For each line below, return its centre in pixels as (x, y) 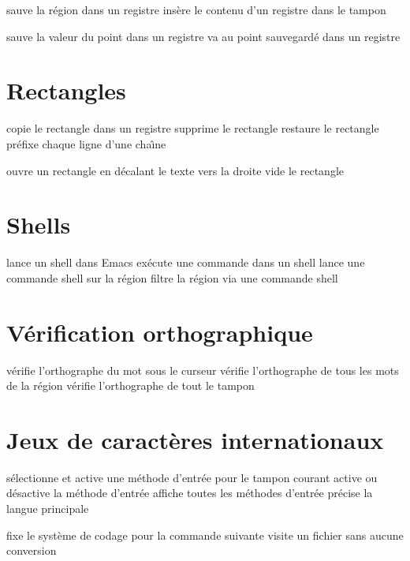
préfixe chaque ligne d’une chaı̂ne (86, 143)
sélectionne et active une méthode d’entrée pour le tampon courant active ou (192, 477)
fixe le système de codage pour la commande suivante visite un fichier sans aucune (205, 535)
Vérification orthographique (160, 332)
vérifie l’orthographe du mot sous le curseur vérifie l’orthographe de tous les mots (203, 370)
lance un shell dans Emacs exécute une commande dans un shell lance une (186, 262)
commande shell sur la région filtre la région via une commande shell (172, 277)
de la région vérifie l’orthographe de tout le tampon (130, 385)
